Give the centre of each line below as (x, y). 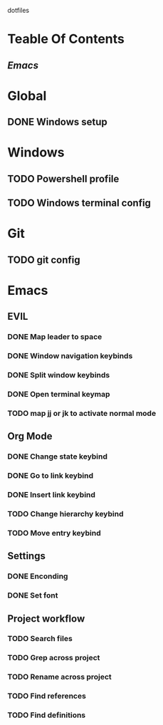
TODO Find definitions (47, 715)
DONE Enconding (38, 576)
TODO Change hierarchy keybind (65, 513)
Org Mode (30, 436)
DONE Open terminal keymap (59, 394)
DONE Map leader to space (55, 337)
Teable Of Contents (66, 39)
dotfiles (19, 10)
